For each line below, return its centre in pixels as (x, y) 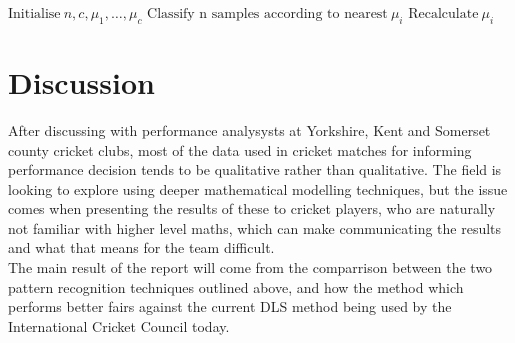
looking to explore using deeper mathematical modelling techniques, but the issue (258, 188)
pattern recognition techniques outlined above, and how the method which (236, 286)
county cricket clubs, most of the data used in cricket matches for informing (240, 149)
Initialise (34, 14)
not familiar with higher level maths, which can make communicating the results (255, 227)
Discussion (81, 81)
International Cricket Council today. (119, 325)
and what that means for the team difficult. (141, 247)
